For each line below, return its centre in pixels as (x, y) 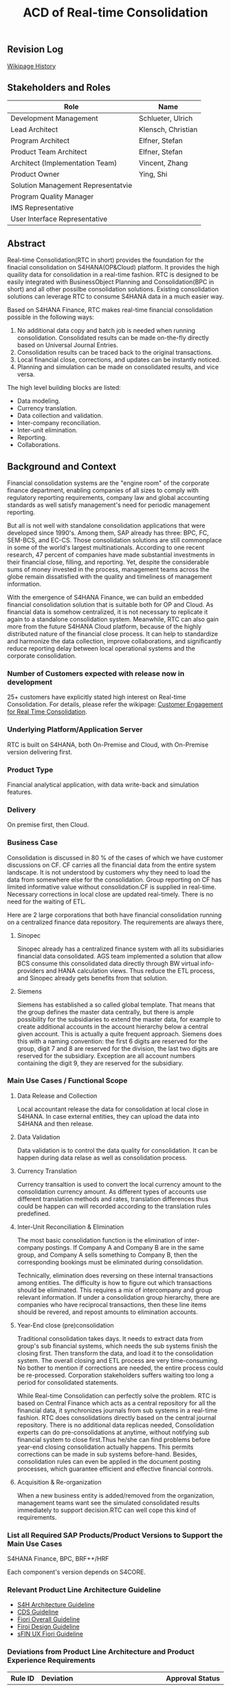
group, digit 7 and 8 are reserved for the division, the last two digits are (118, 1048)
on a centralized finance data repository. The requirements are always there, (115, 922)
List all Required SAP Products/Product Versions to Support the (115, 1535)
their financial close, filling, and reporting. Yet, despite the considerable (108, 562)
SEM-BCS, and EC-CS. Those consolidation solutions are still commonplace (114, 540)
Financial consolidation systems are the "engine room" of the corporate (108, 483)
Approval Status (193, 1678)
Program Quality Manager (52, 197)
